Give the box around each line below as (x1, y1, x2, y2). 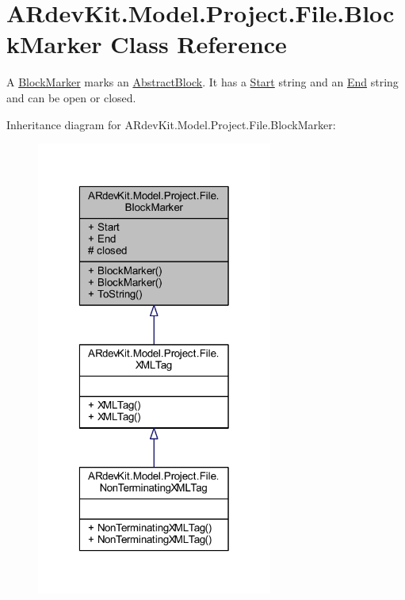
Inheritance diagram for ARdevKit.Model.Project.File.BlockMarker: (6, 116, 336, 132)
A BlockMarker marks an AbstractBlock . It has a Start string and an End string (6, 74, 399, 90)
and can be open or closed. (6, 89, 136, 105)
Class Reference (110, 28, 287, 60)
